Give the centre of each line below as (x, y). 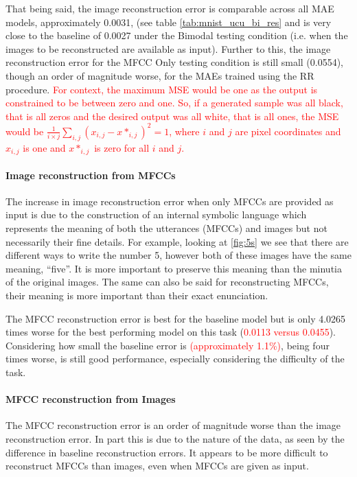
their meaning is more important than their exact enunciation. (137, 295)
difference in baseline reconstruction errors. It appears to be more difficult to (167, 452)
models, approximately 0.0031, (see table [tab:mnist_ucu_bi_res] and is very (169, 22)
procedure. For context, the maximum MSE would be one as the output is (162, 89)
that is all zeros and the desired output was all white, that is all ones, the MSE (172, 116)
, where (184, 131)
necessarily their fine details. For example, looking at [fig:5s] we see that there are (177, 241)
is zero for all (122, 147)
